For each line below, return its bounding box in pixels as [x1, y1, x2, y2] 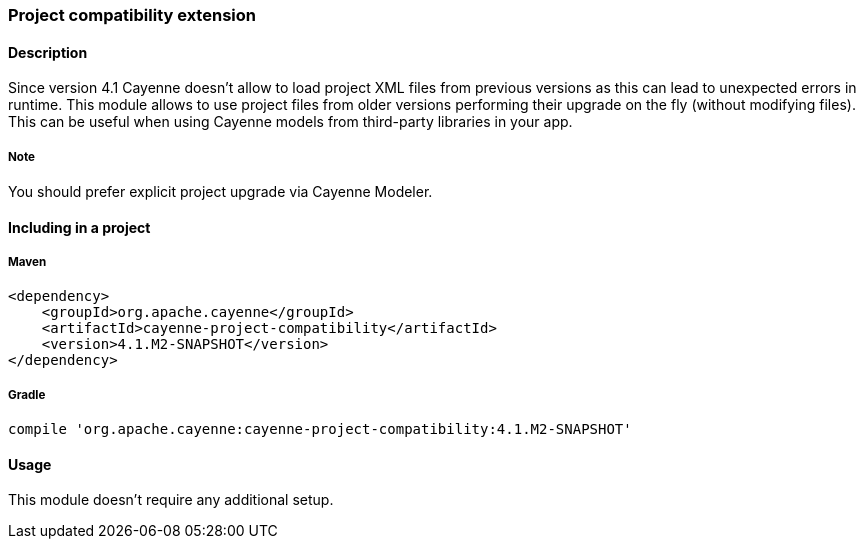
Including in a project [8, 218, 151, 236]
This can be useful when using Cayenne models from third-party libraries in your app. [8, 113, 573, 131]
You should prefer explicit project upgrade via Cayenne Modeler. [8, 183, 433, 200]
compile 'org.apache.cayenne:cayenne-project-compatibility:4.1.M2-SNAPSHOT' [8, 421, 632, 438]
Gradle [8, 387, 46, 402]
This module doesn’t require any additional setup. [8, 491, 334, 509]
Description [8, 43, 88, 61]
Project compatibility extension [8, 5, 256, 25]
